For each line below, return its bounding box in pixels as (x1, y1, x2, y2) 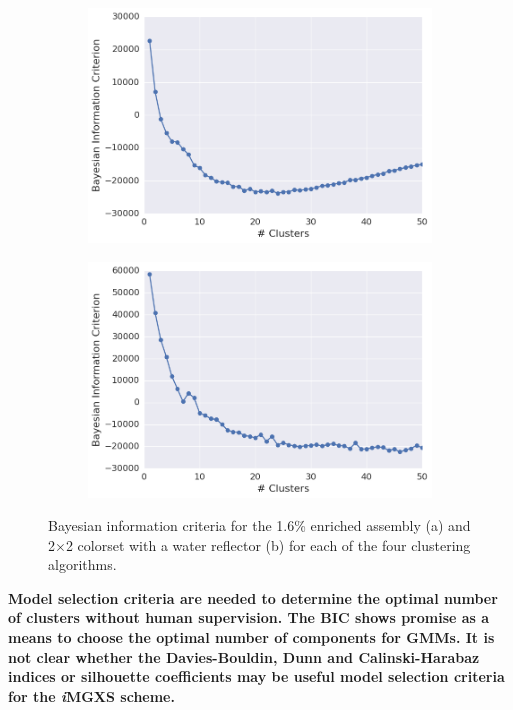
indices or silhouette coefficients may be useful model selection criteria (8, 666, 505, 687)
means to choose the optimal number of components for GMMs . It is (8, 627, 495, 648)
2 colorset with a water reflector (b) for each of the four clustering (65, 534, 471, 555)
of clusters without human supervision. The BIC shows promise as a (8, 607, 490, 628)
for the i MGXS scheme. (8, 685, 175, 706)
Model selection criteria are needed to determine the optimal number (8, 587, 498, 608)
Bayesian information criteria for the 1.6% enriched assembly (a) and (48, 515, 471, 536)
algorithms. (48, 554, 117, 575)
